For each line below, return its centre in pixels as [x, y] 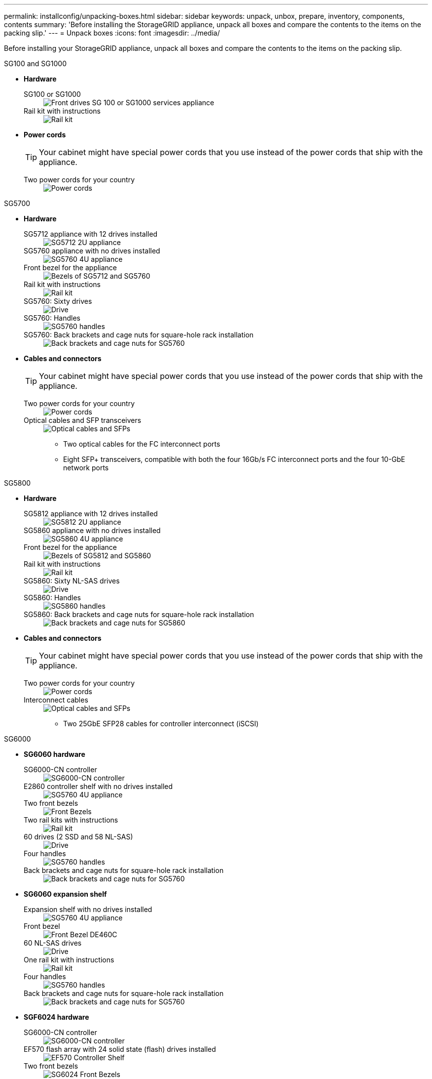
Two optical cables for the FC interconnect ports [142, 444]
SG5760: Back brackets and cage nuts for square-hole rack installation [139, 335]
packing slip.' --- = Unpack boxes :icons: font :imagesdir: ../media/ [112, 33]
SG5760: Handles [52, 318]
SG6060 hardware [54, 754]
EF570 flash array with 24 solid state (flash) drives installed [120, 1049]
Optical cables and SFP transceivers [83, 420]
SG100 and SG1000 [35, 63]
